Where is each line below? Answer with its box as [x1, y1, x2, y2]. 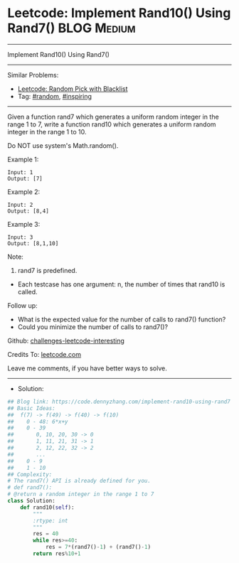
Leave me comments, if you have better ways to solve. [7, 364, 167, 372]
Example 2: [7, 187, 41, 196]
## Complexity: [7, 471, 53, 478]
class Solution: [7, 498, 55, 505]
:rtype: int [33, 517, 69, 524]
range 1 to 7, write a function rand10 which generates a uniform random [7, 119, 216, 129]
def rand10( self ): [20, 503, 75, 511]
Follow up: [7, 301, 38, 310]
